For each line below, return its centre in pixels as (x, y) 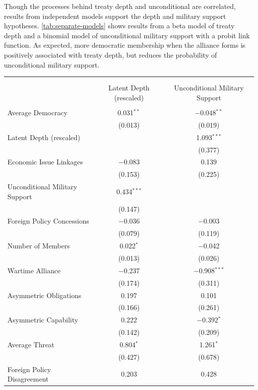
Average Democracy (37, 113)
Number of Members (39, 246)
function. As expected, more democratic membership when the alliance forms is (125, 45)
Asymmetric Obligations (44, 295)
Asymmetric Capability (43, 320)
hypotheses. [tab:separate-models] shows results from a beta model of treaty (119, 26)
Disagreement (28, 379)
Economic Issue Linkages (45, 162)
